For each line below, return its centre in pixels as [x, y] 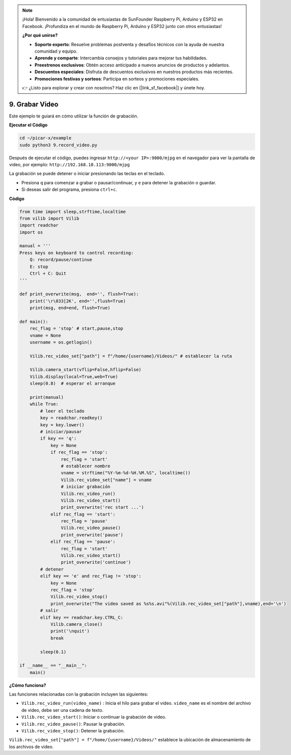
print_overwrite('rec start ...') [102, 507]
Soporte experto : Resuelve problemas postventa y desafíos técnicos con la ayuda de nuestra [130, 44]
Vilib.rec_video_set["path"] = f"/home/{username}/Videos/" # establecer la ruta [131, 356]
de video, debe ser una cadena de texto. [62, 710]
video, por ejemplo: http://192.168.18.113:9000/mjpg [70, 164]
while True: [44, 404]
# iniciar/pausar [61, 432]
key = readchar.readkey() [71, 418]
